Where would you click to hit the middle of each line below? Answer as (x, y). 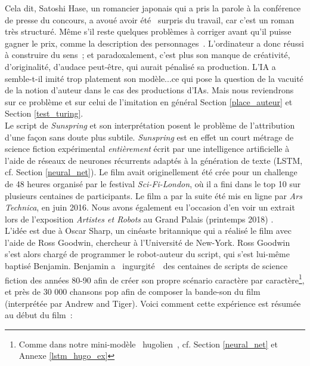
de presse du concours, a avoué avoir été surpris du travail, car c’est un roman (150, 19)
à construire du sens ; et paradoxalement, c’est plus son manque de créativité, (148, 55)
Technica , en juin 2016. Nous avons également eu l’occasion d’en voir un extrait (150, 207)
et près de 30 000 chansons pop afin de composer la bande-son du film (133, 291)
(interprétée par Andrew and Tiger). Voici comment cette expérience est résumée (153, 303)
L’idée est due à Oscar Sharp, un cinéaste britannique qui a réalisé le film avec (148, 231)
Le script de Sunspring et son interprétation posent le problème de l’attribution (150, 125)
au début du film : (39, 315)
